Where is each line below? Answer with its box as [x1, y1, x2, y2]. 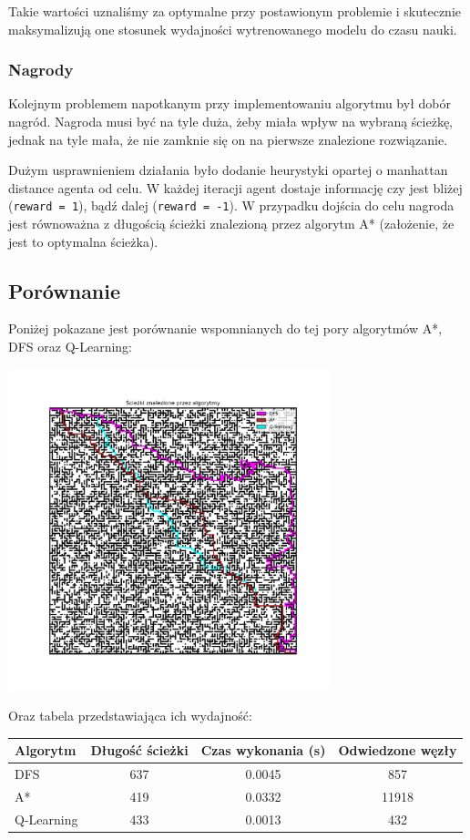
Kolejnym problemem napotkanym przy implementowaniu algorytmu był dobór [8, 94, 451, 113]
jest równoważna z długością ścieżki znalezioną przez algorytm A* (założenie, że [8, 214, 455, 233]
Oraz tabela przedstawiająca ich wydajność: [8, 706, 252, 724]
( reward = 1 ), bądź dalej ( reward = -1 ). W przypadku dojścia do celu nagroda [8, 196, 455, 215]
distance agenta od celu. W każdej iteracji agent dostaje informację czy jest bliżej [8, 178, 463, 197]
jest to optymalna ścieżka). [8, 231, 158, 251]
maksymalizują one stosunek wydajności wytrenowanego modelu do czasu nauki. [8, 19, 457, 38]
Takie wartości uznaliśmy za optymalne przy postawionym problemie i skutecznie [8, 2, 461, 20]
